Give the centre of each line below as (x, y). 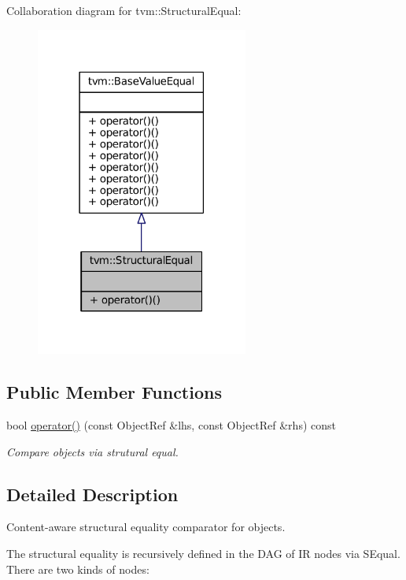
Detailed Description (92, 494)
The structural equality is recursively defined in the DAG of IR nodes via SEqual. (203, 554)
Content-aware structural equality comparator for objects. (146, 527)
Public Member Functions (114, 392)
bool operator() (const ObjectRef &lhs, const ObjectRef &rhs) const (171, 425)
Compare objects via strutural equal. (92, 451)
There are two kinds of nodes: (78, 569)
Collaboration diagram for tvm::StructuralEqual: (124, 10)
